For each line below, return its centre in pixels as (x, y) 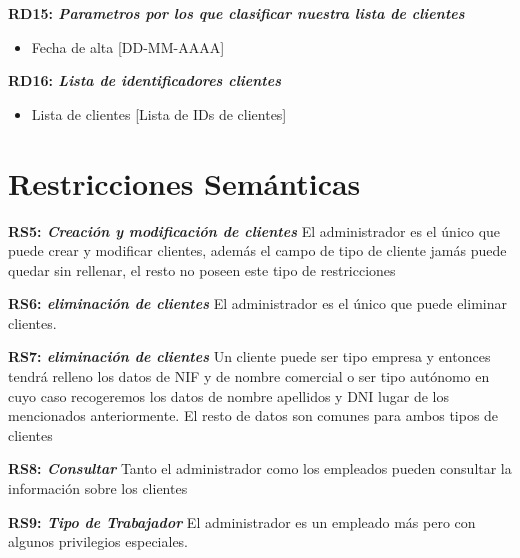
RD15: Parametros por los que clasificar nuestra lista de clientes (236, 13)
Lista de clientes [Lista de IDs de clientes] (159, 113)
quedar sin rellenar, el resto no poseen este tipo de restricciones (202, 269)
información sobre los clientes (98, 488)
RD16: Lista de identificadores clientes (145, 80)
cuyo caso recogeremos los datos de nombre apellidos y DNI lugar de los (228, 395)
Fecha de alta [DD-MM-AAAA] (128, 46)
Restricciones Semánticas (184, 182)
